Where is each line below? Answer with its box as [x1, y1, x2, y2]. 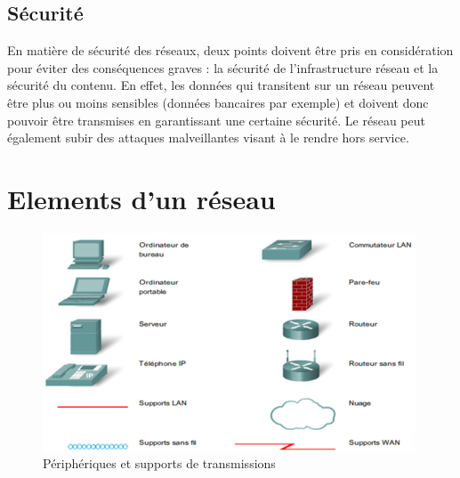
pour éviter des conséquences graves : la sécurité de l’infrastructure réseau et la [7, 58, 439, 77]
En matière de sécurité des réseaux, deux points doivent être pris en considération [7, 41, 454, 60]
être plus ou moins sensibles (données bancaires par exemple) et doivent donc [7, 93, 429, 111]
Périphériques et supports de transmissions [43, 454, 276, 473]
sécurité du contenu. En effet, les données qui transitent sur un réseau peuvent [7, 76, 435, 94]
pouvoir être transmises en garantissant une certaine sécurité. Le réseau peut [7, 110, 425, 129]
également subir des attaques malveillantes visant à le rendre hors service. [7, 128, 409, 147]
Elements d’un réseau [7, 180, 276, 216]
